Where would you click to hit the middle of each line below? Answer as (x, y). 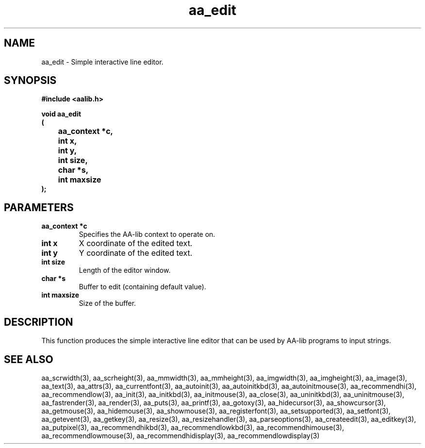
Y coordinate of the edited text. (136, 253)
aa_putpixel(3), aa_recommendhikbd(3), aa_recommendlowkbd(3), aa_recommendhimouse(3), (193, 427)
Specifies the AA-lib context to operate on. (147, 234)
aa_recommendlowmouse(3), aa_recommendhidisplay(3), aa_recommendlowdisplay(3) (180, 435)
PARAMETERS (39, 207)
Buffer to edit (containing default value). (142, 287)
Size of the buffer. (107, 303)
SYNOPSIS (30, 81)
